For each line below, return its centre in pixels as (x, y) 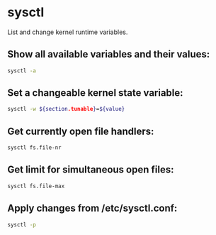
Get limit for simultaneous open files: (91, 170)
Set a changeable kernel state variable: (95, 93)
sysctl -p (22, 224)
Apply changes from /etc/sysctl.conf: (92, 208)
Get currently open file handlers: (81, 131)
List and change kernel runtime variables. (68, 32)
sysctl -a (22, 71)
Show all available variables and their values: (109, 54)
